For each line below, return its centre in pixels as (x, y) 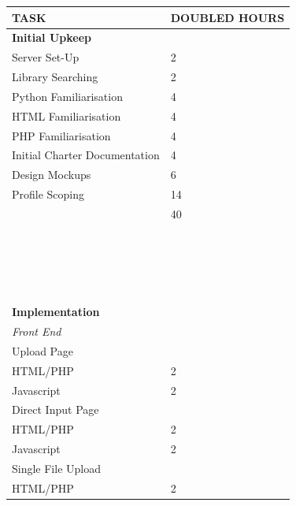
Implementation (56, 312)
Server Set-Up (46, 57)
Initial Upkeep (52, 37)
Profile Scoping (48, 194)
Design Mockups (52, 175)
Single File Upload (56, 468)
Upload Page (43, 350)
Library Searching (55, 77)
